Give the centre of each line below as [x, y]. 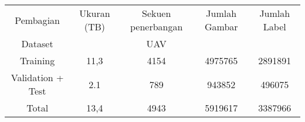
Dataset [37, 43]
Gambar [221, 27]
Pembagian [37, 20]
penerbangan [156, 27]
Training [38, 60]
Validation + [37, 77]
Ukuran [95, 13]
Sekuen [157, 13]
